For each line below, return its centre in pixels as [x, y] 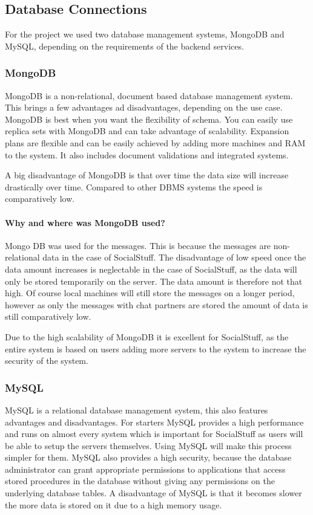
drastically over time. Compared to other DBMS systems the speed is [134, 186]
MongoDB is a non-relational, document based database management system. [149, 95]
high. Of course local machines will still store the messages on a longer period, [150, 293]
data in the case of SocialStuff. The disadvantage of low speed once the [174, 257]
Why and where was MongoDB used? [85, 222]
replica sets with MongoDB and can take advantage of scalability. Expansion [147, 131]
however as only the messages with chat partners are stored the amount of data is [156, 304]
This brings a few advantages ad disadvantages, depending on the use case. [144, 107]
